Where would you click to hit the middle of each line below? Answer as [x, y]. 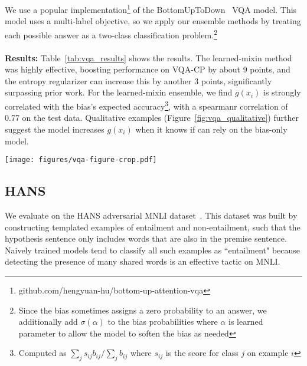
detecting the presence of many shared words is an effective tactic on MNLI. [143, 261]
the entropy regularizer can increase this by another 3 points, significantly [138, 80]
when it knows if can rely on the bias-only [211, 129]
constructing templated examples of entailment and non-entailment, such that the [153, 227]
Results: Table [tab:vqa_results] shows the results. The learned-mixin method [148, 57]
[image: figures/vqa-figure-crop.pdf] [81, 160]
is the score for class [202, 353]
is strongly [282, 92]
